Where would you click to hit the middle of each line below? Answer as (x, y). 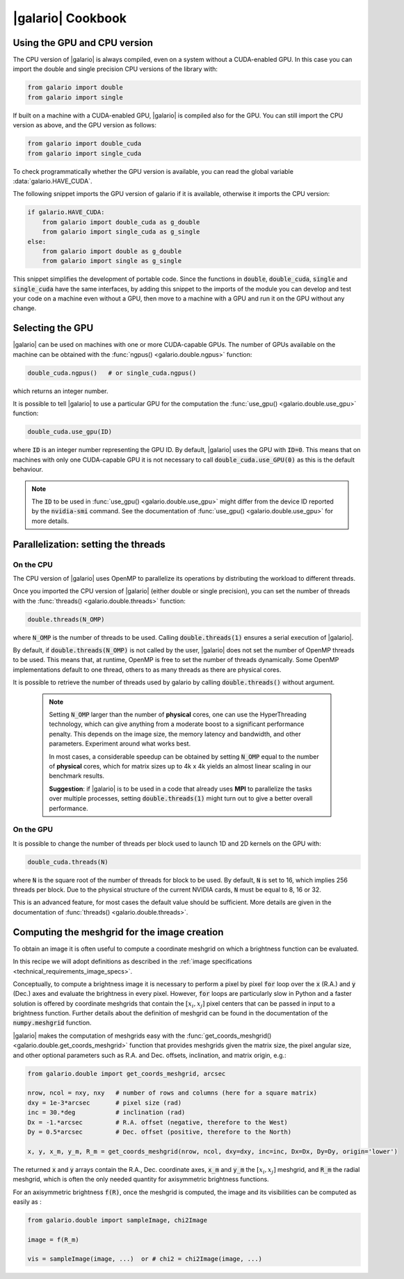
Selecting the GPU (53, 328)
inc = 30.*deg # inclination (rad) (106, 1112)
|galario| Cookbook (70, 18)
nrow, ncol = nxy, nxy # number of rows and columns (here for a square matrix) (172, 1093)
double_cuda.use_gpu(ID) (70, 432)
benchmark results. (76, 776)
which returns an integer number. (60, 391)
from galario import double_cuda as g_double (121, 222)
